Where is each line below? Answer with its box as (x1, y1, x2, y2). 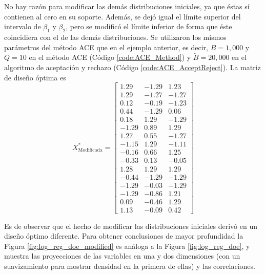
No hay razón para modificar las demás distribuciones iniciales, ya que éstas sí (4, 1, 250, 11)
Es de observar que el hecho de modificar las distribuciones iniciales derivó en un (4, 220, 257, 231)
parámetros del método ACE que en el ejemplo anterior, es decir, (4, 41, 208, 52)
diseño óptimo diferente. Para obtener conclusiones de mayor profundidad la (4, 230, 243, 241)
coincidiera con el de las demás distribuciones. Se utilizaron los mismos (4, 31, 227, 42)
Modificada (78, 147, 103, 153)
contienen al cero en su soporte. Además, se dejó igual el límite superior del (4, 11, 241, 22)
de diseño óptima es (4, 72, 66, 82)
